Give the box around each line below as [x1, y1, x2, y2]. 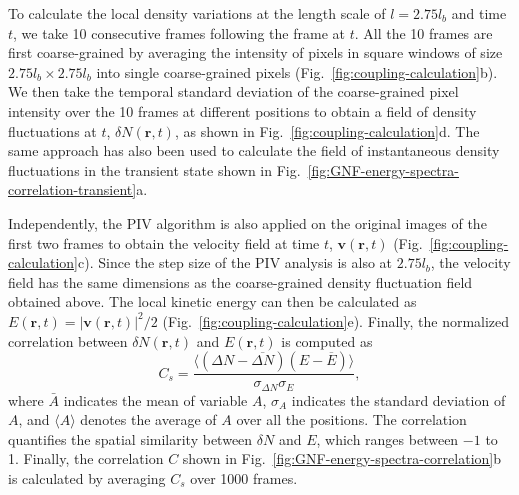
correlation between [8, 330, 128, 351]
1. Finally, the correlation [8, 448, 164, 469]
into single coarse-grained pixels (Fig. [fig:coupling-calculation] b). [96, 61, 498, 82]
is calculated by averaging [8, 467, 166, 488]
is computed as [281, 330, 373, 351]
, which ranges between [316, 428, 459, 449]
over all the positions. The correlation [236, 409, 467, 430]
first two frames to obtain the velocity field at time [8, 232, 320, 253]
